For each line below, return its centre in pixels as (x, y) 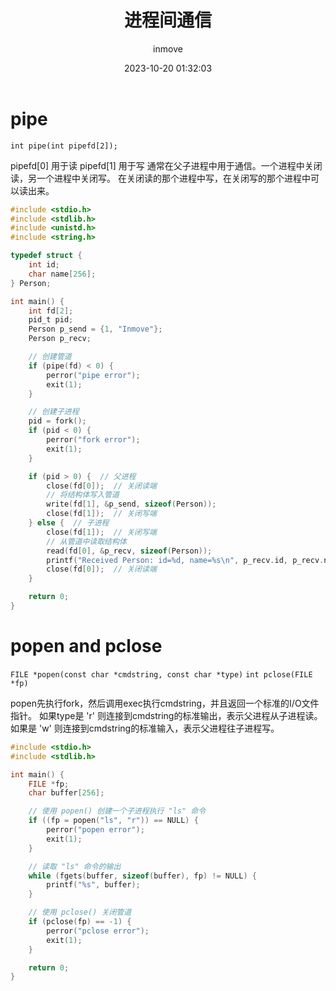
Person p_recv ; (60, 339)
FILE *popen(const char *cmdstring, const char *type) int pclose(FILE (161, 674)
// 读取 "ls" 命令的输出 (75, 866)
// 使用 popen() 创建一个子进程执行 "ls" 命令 (117, 811)
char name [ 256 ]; (62, 274)
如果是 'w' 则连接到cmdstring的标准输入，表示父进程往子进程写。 (145, 728)
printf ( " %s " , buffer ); (93, 885)
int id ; (44, 265)
